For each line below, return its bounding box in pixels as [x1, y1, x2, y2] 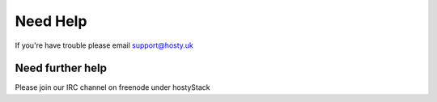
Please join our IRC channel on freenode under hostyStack [15, 83, 210, 92]
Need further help [15, 62, 107, 75]
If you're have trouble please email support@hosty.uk [15, 40, 194, 50]
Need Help [15, 12, 87, 30]
